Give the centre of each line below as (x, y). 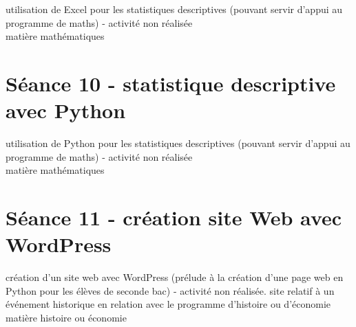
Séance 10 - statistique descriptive (171, 83)
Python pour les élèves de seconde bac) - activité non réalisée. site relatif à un (170, 290)
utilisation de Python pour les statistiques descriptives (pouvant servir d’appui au (178, 143)
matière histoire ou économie (66, 317)
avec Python (66, 110)
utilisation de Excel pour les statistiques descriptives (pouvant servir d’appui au (174, 9)
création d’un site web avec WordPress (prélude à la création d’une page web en (175, 277)
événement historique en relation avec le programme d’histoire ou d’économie (168, 304)
